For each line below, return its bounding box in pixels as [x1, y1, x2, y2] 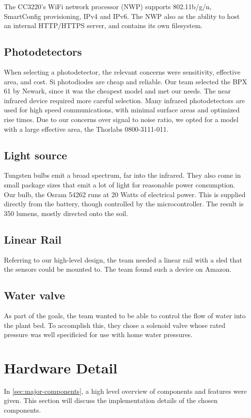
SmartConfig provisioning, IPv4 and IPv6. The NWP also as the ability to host [4, 11, 240, 21]
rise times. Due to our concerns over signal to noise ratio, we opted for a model [4, 114, 239, 124]
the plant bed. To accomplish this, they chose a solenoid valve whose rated [4, 320, 225, 330]
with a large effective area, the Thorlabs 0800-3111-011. [4, 124, 169, 134]
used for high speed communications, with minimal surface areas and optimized [4, 105, 240, 115]
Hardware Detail [4, 357, 118, 377]
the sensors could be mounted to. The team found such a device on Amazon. [4, 264, 232, 274]
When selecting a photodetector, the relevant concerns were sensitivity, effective [4, 66, 241, 77]
